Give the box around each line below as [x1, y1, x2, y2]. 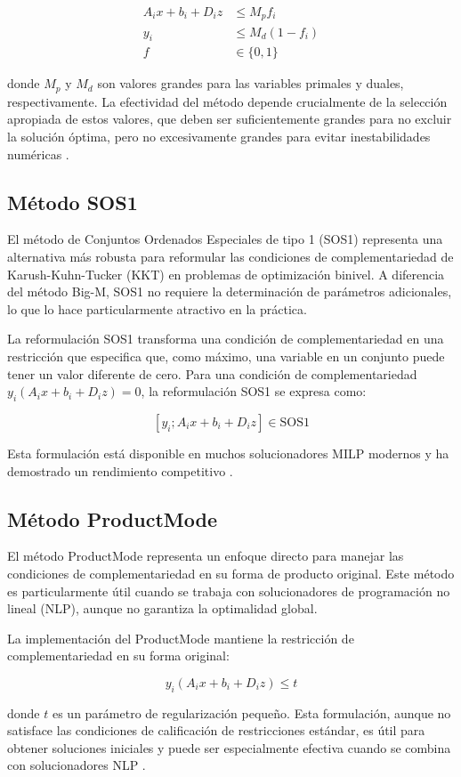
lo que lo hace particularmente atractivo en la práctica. [7, 299, 307, 318]
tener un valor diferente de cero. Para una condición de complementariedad [7, 364, 417, 383]
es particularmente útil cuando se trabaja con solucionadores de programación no [7, 581, 450, 600]
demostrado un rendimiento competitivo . [7, 461, 233, 480]
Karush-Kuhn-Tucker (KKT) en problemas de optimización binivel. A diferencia [7, 264, 445, 283]
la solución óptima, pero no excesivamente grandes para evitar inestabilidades [7, 126, 431, 145]
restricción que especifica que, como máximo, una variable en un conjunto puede [7, 346, 445, 365]
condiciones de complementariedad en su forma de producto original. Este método [7, 563, 455, 582]
